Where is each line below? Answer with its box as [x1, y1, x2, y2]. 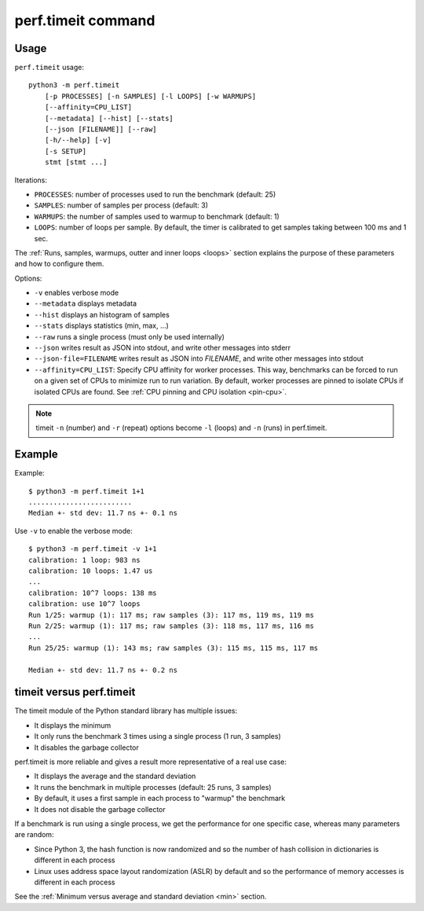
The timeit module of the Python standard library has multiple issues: [14, 706, 238, 715]
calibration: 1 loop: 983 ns [28, 555, 141, 564]
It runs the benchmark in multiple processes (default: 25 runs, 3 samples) [34, 782, 272, 792]
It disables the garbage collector [34, 743, 139, 752]
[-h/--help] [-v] [44, 136, 111, 145]
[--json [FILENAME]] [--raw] [44, 125, 157, 134]
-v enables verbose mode [34, 288, 119, 298]
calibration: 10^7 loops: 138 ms [28, 588, 157, 597]
